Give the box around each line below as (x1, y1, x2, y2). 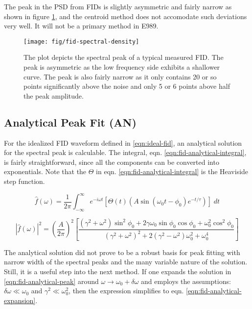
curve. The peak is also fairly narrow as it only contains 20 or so (23, 71, 217, 81)
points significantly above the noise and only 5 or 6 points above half (23, 81, 230, 91)
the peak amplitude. (23, 90, 84, 101)
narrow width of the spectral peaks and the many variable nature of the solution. (4, 257, 248, 267)
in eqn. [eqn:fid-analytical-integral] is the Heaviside (96, 166, 249, 177)
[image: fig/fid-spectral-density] (23, 38, 139, 45)
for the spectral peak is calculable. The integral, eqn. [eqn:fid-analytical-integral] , (4, 147, 247, 157)
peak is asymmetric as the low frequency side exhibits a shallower (23, 62, 220, 72)
